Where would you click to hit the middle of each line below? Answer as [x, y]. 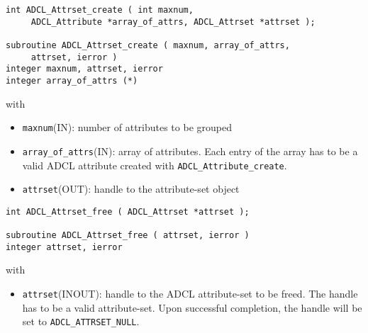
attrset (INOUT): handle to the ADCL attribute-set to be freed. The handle [190, 294]
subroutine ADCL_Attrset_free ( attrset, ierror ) [128, 236]
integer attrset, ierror [64, 247]
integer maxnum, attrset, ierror [84, 69]
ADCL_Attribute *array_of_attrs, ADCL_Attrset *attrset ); [173, 22]
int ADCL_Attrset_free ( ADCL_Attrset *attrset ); [128, 211]
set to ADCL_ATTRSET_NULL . [81, 321]
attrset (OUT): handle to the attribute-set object [131, 189]
